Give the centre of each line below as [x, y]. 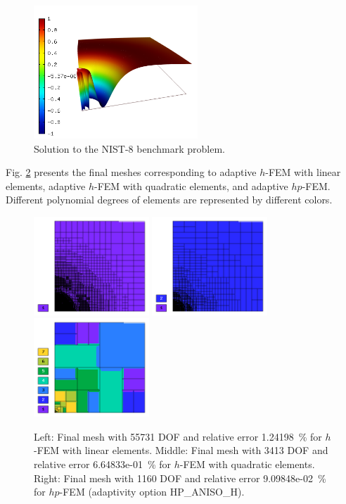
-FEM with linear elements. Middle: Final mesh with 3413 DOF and [181, 450]
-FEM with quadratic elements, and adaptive [191, 185]
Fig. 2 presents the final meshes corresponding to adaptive [131, 172]
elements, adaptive [46, 185]
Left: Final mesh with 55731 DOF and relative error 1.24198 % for [178, 436]
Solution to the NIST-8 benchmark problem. [129, 148]
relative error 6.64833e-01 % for [103, 464]
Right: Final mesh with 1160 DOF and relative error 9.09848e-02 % [180, 478]
